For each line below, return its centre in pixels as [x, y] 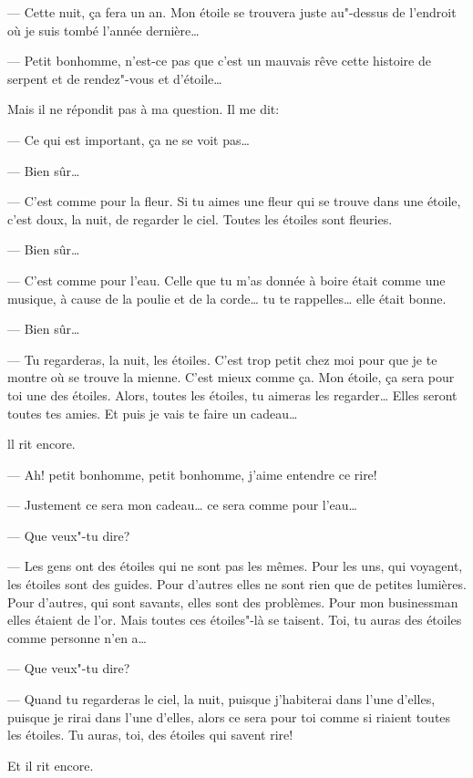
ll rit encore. [41, 444]
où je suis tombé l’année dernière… [103, 30]
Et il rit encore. [51, 765]
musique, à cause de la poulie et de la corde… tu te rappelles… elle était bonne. [227, 298]
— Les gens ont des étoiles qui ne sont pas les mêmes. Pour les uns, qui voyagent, [235, 566]
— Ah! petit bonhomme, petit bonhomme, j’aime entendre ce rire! [192, 474]
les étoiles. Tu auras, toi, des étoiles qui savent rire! [150, 735]
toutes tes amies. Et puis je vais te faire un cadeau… [153, 413]
